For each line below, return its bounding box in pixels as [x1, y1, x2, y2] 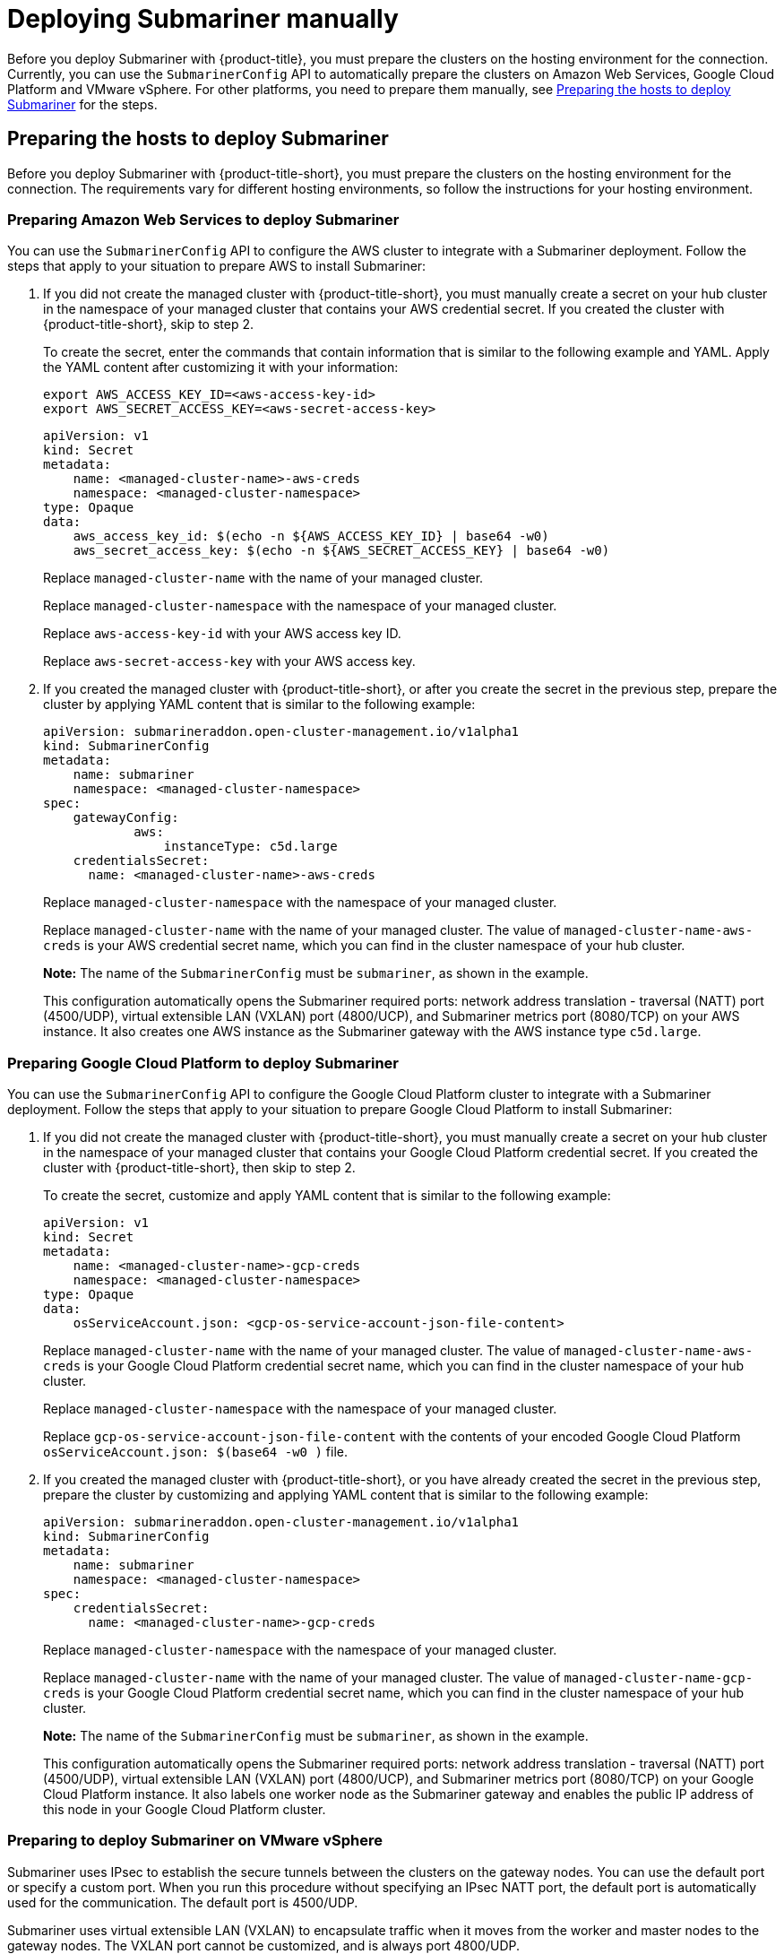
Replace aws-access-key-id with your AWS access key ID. [43, 626, 401, 642]
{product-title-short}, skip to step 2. [43, 316, 254, 333]
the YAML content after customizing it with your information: [43, 359, 399, 376]
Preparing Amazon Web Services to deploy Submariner [7, 210, 400, 229]
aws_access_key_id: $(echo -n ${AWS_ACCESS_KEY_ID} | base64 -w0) [73, 529, 549, 544]
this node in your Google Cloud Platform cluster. [43, 1802, 326, 1818]
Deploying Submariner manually [7, 4, 399, 34]
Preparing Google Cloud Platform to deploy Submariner [7, 1053, 399, 1072]
